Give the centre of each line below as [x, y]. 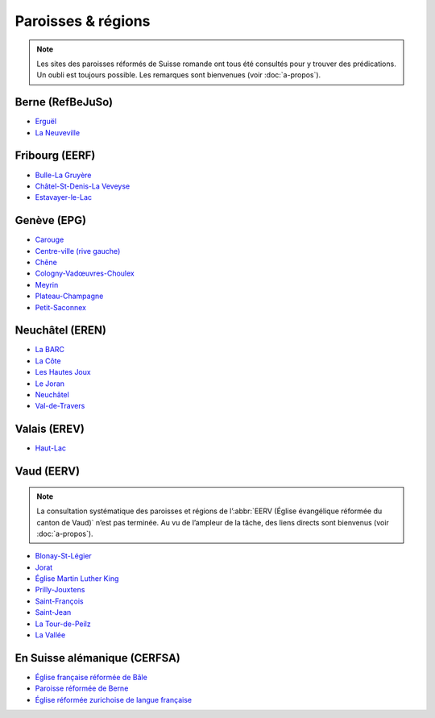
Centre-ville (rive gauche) [78, 251]
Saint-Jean [53, 612]
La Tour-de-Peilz [63, 624]
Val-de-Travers [60, 406]
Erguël [46, 122]
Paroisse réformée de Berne [82, 688]
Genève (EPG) [51, 220]
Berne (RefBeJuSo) [64, 102]
